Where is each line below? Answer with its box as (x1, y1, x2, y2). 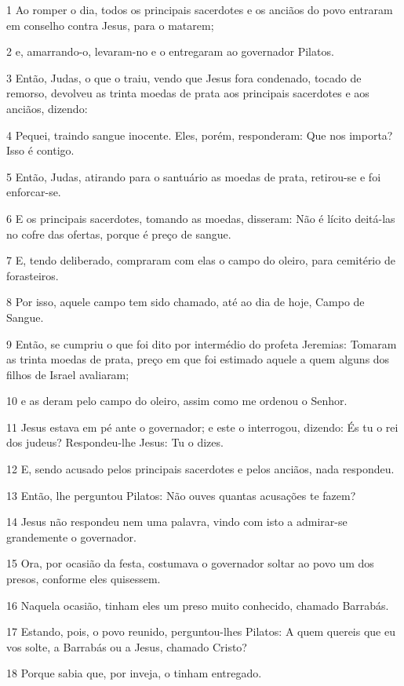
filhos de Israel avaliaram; (6, 366, 129, 382)
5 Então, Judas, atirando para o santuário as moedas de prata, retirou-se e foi (6, 168, 381, 184)
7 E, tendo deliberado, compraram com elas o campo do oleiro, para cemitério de (6, 252, 395, 268)
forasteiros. (6, 267, 59, 283)
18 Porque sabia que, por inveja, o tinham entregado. (6, 665, 262, 681)
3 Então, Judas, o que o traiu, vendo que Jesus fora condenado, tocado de (6, 69, 362, 86)
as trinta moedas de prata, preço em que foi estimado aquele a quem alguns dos (6, 351, 390, 367)
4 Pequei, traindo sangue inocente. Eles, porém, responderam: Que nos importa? (6, 126, 393, 143)
